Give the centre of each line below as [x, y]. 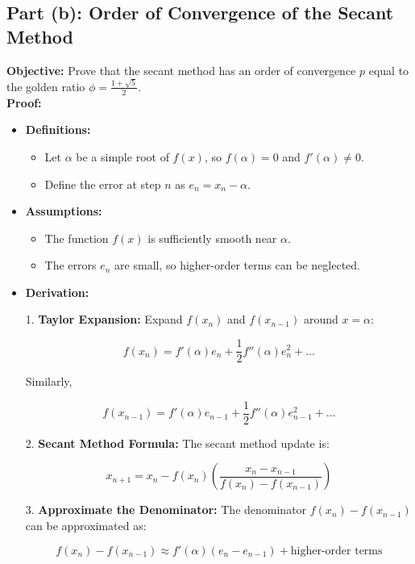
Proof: [24, 102]
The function [77, 238]
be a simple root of [122, 156]
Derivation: [57, 292]
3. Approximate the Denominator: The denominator [166, 510]
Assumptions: [64, 211]
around [321, 319]
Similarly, [49, 381]
